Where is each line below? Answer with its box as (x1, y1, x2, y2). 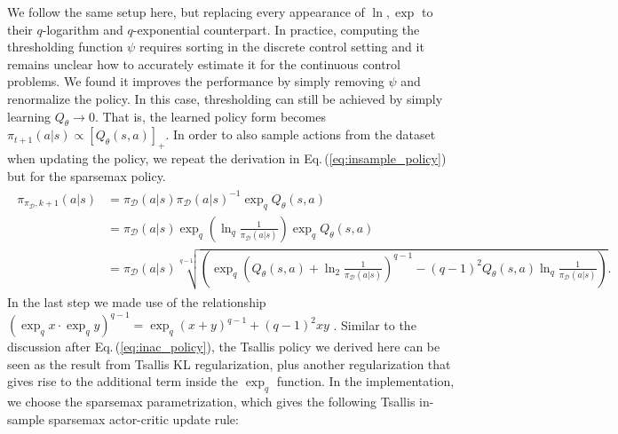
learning (7, 107, 51, 125)
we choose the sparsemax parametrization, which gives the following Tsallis (7, 392, 416, 411)
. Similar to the (333, 315, 416, 334)
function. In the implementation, (276, 372, 455, 391)
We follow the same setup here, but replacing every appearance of (7, 3, 365, 20)
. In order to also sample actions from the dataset (165, 125, 436, 144)
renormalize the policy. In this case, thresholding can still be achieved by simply (7, 89, 443, 107)
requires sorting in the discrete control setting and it (139, 37, 424, 56)
